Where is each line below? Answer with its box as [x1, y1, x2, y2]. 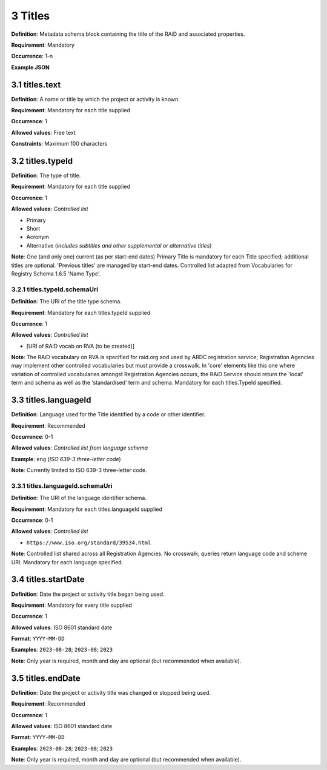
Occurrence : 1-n [11, 52, 53, 60]
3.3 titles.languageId [11, 395, 91, 405]
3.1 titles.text [11, 79, 61, 90]
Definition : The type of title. [11, 172, 81, 179]
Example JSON [11, 64, 50, 71]
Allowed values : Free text [11, 129, 76, 136]
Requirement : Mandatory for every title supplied [11, 601, 133, 609]
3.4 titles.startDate [11, 574, 85, 585]
